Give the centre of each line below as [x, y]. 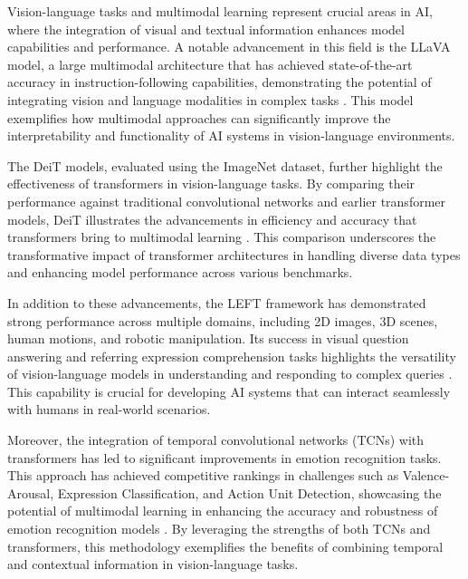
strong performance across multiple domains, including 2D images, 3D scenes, [223, 320]
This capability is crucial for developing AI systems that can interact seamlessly [229, 391]
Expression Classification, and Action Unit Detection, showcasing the [249, 492]
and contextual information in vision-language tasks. [153, 564]
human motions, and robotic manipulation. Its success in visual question [208, 338]
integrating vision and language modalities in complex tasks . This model [210, 99]
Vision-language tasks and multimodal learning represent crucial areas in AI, [220, 11]
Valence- [426, 475]
